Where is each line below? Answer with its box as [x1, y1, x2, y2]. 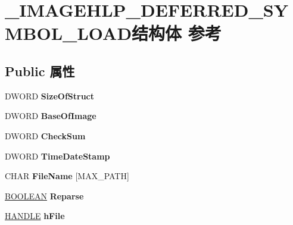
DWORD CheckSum [5, 129, 86, 142]
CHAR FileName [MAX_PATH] [5, 170, 129, 182]
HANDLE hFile [5, 210, 65, 222]
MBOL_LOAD [5, 21, 132, 45]
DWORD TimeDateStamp [5, 149, 110, 162]
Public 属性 [5, 61, 75, 80]
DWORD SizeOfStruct [5, 89, 95, 102]
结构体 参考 [132, 21, 222, 45]
